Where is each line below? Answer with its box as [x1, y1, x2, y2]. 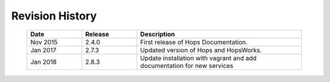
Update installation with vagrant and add [140, 53, 257, 62]
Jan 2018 [30, 58, 57, 66]
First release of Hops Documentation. [140, 38, 248, 46]
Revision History [11, 9, 97, 22]
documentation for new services [140, 61, 233, 70]
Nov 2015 [30, 38, 58, 46]
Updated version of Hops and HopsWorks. [140, 46, 262, 54]
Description [140, 30, 175, 38]
